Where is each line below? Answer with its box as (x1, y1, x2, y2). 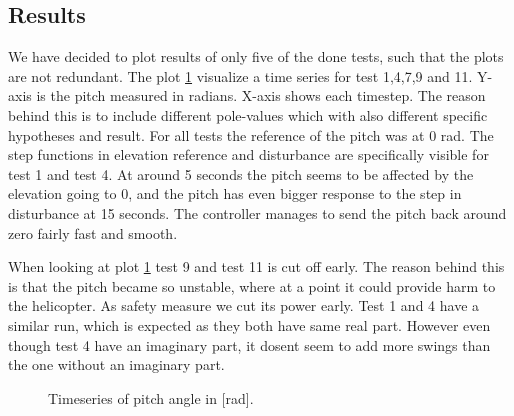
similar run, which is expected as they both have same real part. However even (8, 314, 491, 335)
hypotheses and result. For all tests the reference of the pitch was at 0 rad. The (8, 124, 494, 145)
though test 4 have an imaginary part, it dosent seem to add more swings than (8, 334, 491, 355)
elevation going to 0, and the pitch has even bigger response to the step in (8, 183, 462, 204)
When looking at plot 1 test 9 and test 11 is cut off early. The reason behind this (8, 256, 505, 277)
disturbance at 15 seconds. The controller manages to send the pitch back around (8, 202, 507, 223)
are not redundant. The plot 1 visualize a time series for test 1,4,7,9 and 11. (8, 65, 473, 86)
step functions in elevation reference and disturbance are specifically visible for (8, 144, 489, 165)
